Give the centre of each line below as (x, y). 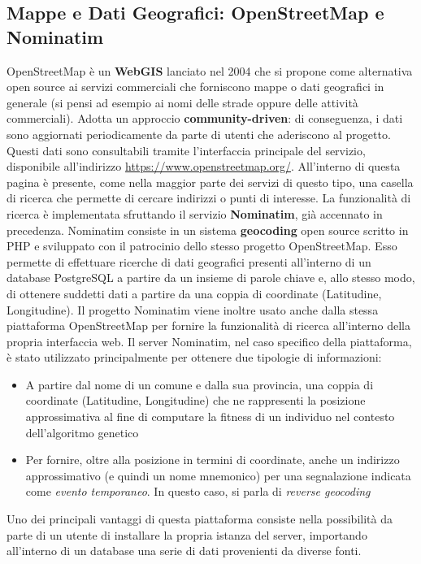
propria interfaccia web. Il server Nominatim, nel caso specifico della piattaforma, (209, 341)
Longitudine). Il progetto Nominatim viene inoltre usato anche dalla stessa (193, 309)
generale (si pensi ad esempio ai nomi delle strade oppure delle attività (182, 102)
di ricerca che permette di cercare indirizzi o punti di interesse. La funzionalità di (209, 198)
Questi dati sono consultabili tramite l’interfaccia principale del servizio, (186, 150)
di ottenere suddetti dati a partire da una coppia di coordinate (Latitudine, (194, 293)
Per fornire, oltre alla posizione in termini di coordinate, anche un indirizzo (213, 460)
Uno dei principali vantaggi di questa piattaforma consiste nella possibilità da (200, 519)
